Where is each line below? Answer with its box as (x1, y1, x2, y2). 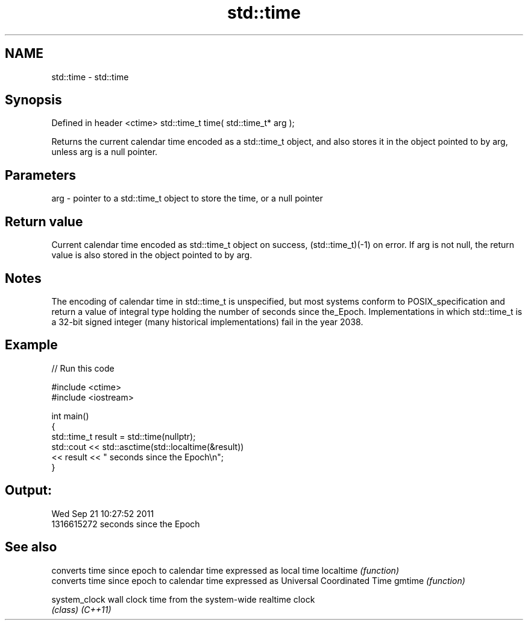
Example (5, 337, 58, 353)
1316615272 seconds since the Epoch (51, 518, 200, 529)
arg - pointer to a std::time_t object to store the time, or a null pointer (51, 193, 323, 204)
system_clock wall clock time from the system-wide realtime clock (51, 594, 315, 604)
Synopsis (5, 92, 62, 108)
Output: (5, 483, 52, 498)
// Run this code (51, 363, 115, 373)
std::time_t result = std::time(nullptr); (51, 431, 196, 442)
